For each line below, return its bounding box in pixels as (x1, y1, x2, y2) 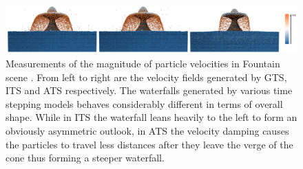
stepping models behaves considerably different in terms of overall (6, 96, 283, 111)
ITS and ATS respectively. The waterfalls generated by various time (6, 83, 293, 98)
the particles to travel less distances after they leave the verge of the (6, 137, 293, 151)
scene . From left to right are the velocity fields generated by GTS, (6, 69, 287, 84)
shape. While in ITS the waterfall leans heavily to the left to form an (6, 110, 297, 124)
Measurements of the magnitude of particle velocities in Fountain (6, 56, 280, 70)
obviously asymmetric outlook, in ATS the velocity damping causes (6, 123, 289, 137)
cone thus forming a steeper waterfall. (6, 150, 165, 165)
